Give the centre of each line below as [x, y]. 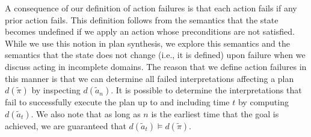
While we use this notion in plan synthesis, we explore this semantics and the [147, 43]
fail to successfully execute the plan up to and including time [117, 102]
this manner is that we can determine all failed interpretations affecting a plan [149, 78]
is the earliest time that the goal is [215, 113]
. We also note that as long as [86, 113]
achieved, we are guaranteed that [66, 125]
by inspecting [56, 90]
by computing [263, 102]
